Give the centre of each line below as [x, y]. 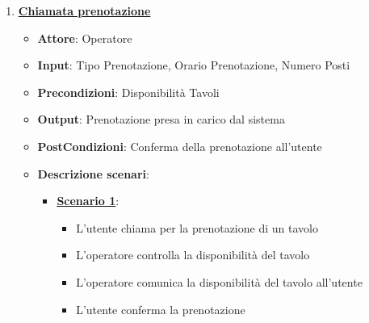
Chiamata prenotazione [84, 10]
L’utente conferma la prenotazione [161, 309]
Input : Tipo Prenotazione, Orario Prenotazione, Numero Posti [194, 65]
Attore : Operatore [85, 38]
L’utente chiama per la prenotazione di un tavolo [197, 227]
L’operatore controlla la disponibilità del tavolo [193, 255]
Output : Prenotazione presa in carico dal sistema [161, 119]
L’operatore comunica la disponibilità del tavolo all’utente [219, 281]
